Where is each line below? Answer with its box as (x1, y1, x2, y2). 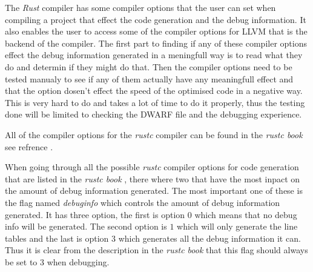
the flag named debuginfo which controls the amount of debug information (5, 196, 280, 208)
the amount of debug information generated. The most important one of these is (5, 184, 303, 197)
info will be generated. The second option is (5, 220, 167, 233)
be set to (5, 255, 38, 268)
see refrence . (5, 140, 53, 153)
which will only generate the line (177, 220, 298, 233)
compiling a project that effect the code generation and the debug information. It (5, 13, 306, 25)
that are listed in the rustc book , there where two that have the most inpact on (5, 172, 300, 185)
